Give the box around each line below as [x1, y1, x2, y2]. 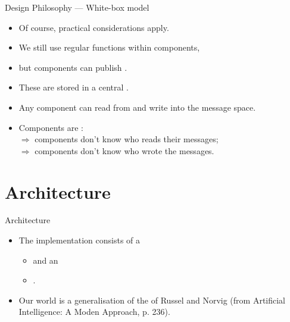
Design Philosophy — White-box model [5, 1, 149, 13]
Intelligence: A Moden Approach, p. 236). [18, 305, 170, 318]
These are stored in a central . [18, 81, 129, 93]
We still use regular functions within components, [18, 41, 200, 54]
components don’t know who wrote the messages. [35, 144, 214, 157]
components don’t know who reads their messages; [35, 133, 219, 145]
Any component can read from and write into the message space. [18, 101, 256, 113]
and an [33, 254, 58, 266]
